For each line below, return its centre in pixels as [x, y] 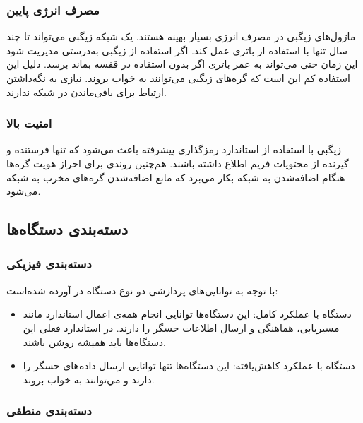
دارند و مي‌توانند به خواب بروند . [89, 379]
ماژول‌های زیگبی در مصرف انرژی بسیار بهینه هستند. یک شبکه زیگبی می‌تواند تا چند [181, 36]
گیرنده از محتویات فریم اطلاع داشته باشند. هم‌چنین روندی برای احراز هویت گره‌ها [178, 163]
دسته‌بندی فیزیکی [49, 264]
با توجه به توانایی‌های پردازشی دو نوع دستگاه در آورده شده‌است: [142, 290]
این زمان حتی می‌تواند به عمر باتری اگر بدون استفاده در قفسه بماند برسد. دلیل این [182, 64]
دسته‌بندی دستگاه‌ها [67, 229]
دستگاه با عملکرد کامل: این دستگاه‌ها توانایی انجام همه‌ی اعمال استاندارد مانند [187, 314]
